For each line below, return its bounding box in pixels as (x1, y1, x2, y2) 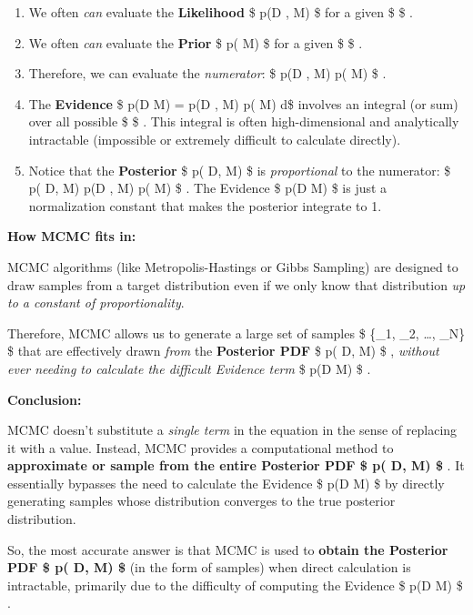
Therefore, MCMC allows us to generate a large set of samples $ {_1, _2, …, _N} (7, 323, 466, 342)
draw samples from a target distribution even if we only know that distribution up (7, 275, 466, 294)
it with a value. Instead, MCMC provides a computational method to (7, 438, 394, 457)
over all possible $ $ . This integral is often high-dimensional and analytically (28, 112, 459, 131)
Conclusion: (7, 389, 82, 408)
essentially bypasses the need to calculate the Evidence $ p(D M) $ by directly (7, 473, 445, 492)
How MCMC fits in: (7, 227, 136, 246)
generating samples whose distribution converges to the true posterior (7, 491, 396, 510)
